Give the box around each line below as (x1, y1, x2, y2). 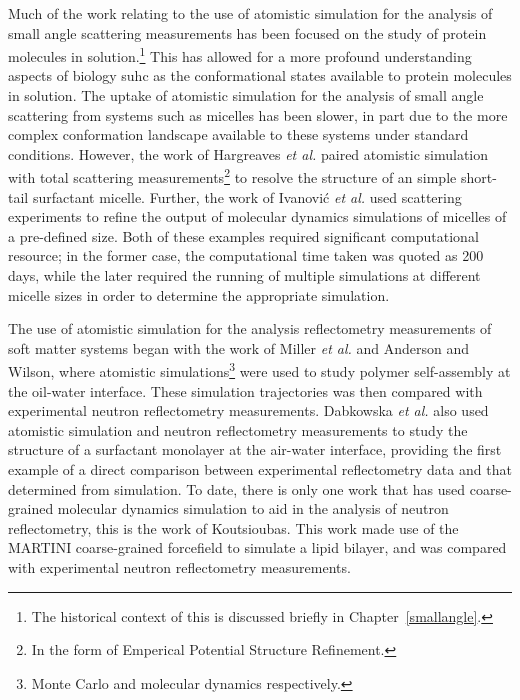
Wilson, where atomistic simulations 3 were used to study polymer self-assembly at (8, 358, 511, 382)
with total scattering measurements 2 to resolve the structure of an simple (8, 164, 457, 188)
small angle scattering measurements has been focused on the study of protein (8, 22, 487, 43)
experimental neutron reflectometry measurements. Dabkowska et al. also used (8, 400, 489, 421)
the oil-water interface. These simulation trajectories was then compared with (8, 380, 483, 401)
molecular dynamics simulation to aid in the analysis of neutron (57, 498, 449, 519)
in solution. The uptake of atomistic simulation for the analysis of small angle (8, 85, 484, 106)
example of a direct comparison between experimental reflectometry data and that (8, 459, 512, 480)
